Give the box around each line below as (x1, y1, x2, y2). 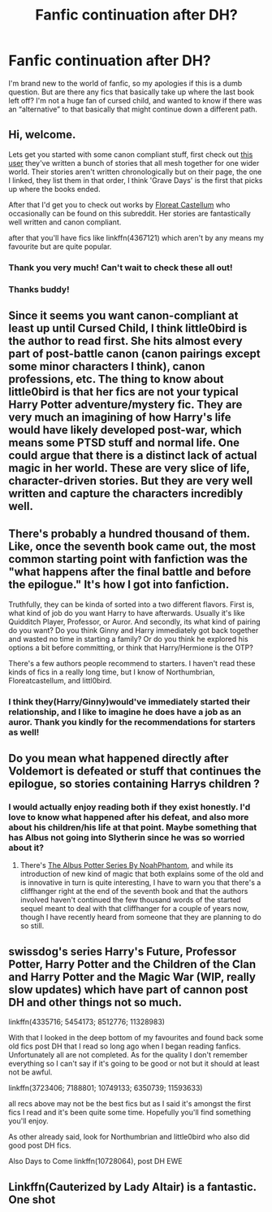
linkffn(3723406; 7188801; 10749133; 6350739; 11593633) (8, 1083, 203, 1093)
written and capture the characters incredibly (8, 486, 244, 500)
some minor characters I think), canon (8, 360, 205, 373)
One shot (8, 1192, 56, 1206)
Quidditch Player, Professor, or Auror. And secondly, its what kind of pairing (8, 617, 261, 626)
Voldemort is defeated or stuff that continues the (8, 765, 261, 778)
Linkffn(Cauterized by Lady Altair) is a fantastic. (8, 1179, 257, 1193)
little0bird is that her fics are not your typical (8, 385, 239, 399)
